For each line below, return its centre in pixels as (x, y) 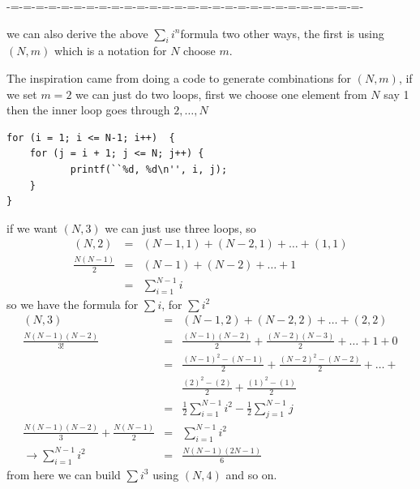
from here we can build (64, 474)
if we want (32, 227)
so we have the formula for (73, 304)
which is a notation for (110, 51)
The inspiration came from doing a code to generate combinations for (179, 77)
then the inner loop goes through (88, 110)
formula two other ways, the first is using (282, 33)
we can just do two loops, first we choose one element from (221, 94)
